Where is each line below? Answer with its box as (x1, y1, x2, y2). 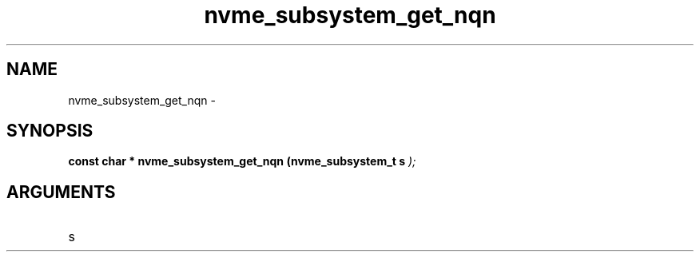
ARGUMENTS (6, 181, 116, 202)
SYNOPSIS (6, 121, 93, 141)
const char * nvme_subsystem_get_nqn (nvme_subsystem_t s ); (68, 154, 416, 169)
